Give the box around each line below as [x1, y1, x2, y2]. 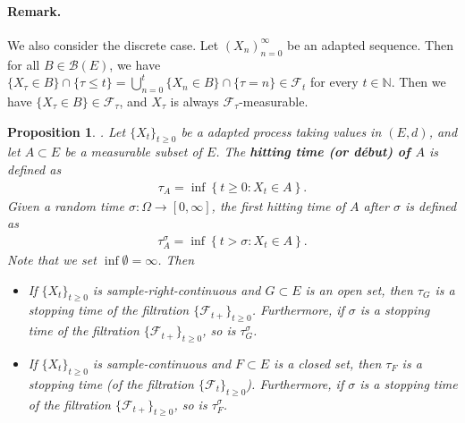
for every [310, 72, 359, 91]
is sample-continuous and [92, 353, 232, 372]
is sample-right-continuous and [92, 280, 261, 299]
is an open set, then [305, 280, 413, 299]
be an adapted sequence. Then [286, 35, 453, 54]
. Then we [391, 72, 446, 91]
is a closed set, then [274, 353, 382, 372]
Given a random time [7, 196, 124, 215]
